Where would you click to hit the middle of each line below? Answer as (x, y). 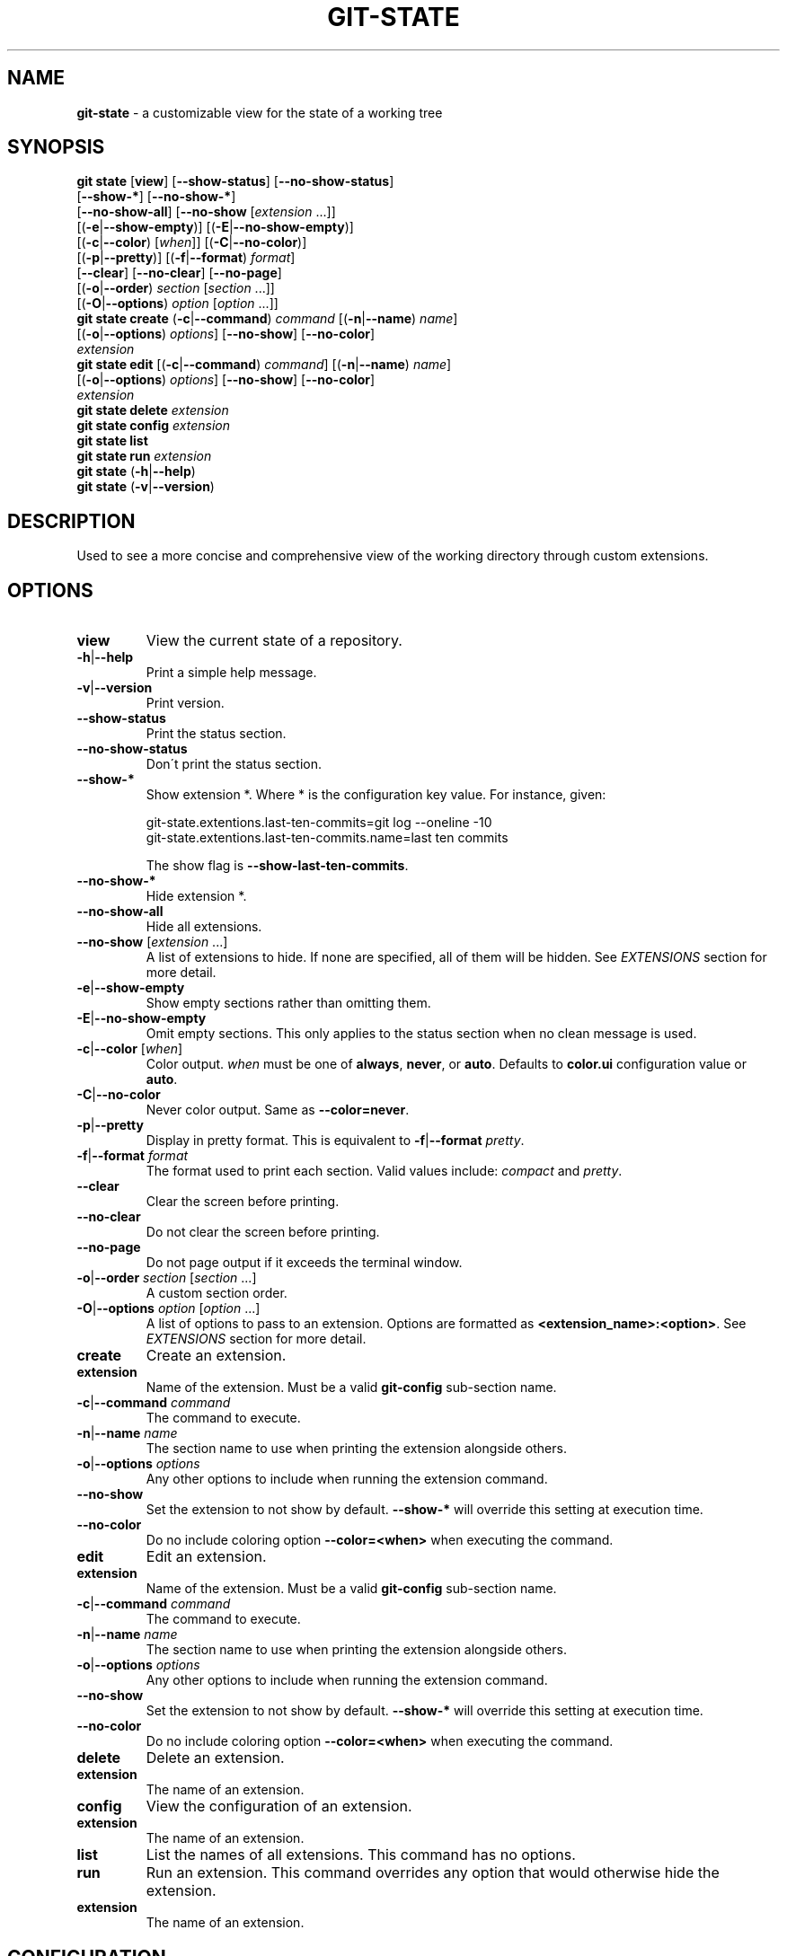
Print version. (185, 703)
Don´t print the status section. (234, 764)
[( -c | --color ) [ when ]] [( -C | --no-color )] (192, 242)
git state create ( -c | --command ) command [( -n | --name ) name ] (267, 319)
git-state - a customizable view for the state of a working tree (260, 112)
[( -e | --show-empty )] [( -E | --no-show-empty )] (215, 227)
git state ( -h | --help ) (136, 471)
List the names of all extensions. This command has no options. (361, 1855)
